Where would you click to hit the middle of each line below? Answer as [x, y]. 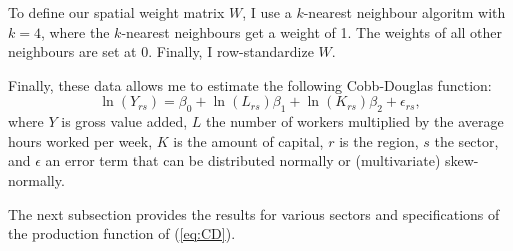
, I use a [267, 12]
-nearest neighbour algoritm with [404, 12]
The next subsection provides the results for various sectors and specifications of [254, 213]
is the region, [379, 140]
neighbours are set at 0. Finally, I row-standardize [161, 51]
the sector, [466, 140]
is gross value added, [124, 121]
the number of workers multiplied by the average [355, 121]
